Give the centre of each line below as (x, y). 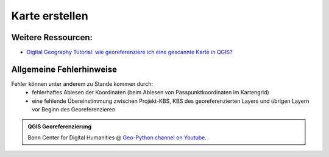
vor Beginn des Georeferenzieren (74, 110)
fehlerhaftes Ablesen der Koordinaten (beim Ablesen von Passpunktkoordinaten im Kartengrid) (150, 92)
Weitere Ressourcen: (52, 37)
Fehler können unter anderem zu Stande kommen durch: (82, 84)
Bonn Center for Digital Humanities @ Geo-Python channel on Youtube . (117, 138)
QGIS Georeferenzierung (60, 126)
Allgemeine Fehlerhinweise (64, 69)
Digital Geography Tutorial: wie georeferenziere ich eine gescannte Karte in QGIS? (129, 52)
